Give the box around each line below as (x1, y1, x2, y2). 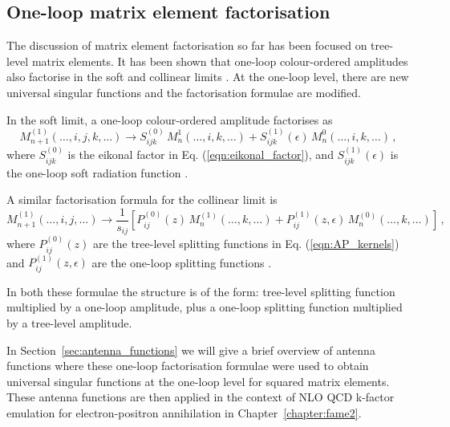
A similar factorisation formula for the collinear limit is (6, 191, 278, 208)
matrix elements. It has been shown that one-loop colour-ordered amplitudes (31, 52, 408, 69)
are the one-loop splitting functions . (91, 254, 272, 270)
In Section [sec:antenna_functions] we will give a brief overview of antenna (6, 341, 375, 358)
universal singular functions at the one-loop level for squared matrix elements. (6, 372, 390, 389)
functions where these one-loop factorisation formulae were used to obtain (6, 357, 369, 374)
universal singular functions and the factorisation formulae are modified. (6, 83, 361, 100)
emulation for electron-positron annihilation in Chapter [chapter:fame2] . (6, 404, 362, 421)
